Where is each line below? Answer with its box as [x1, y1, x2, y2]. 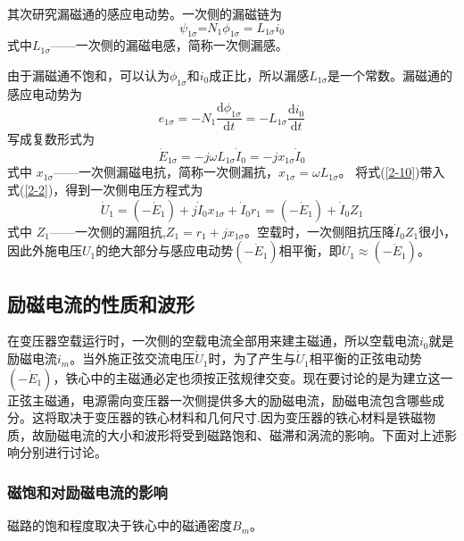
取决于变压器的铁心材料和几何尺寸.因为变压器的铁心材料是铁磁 [56, 408, 423, 427]
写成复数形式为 [7, 129, 95, 148]
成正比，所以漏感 [209, 65, 310, 84]
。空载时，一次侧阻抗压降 [244, 221, 394, 240]
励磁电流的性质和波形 [7, 289, 195, 317]
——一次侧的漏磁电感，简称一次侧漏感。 [50, 36, 288, 54]
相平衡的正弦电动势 [309, 349, 422, 368]
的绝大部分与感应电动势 [95, 241, 234, 260]
